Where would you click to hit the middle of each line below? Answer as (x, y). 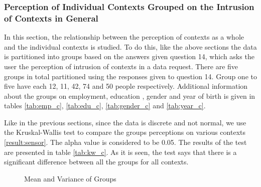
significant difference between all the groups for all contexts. (96, 162)
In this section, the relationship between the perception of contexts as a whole (124, 37)
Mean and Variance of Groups (70, 178)
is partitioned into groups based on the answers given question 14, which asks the (129, 56)
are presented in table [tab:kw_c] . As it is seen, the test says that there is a (120, 152)
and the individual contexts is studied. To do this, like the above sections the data (130, 46)
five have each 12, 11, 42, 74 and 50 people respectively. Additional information (126, 86)
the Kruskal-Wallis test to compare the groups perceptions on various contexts (125, 132)
